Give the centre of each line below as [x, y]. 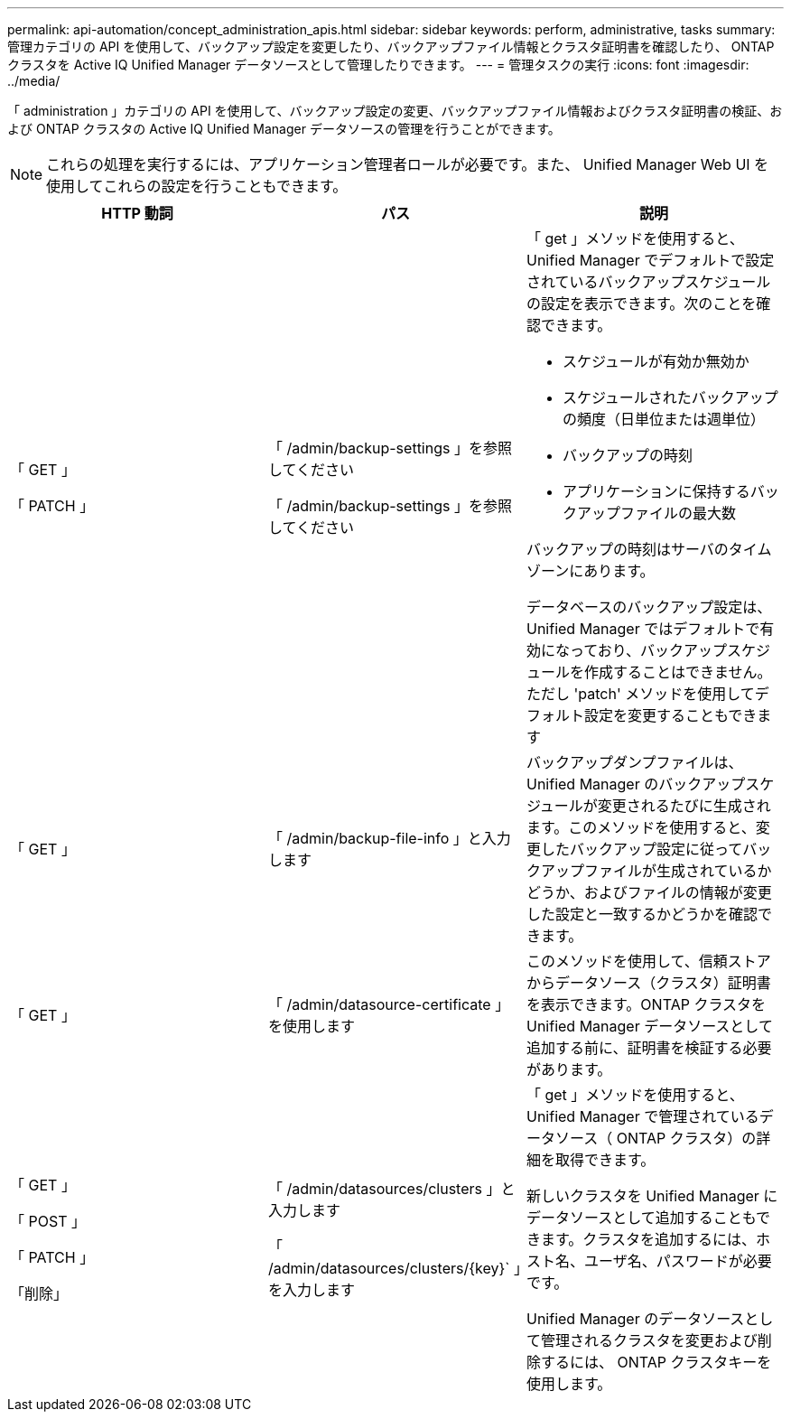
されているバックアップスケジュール [648, 282]
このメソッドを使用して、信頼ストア [648, 961]
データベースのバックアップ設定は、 [649, 607]
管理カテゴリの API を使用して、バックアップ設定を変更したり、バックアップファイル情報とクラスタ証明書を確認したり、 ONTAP [391, 47]
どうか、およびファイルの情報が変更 [649, 892]
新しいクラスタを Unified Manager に [652, 1196]
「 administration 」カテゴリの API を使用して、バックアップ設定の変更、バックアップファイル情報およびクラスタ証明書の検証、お [395, 111]
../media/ [34, 81]
